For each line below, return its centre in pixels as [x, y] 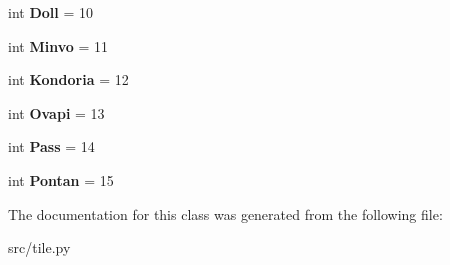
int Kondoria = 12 [68, 79]
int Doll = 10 [50, 12]
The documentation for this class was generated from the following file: [225, 213]
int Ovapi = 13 [56, 112]
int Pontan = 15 [61, 179]
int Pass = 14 [51, 146]
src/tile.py [39, 247]
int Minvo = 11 [58, 45]
